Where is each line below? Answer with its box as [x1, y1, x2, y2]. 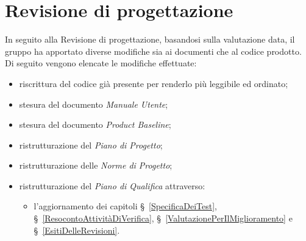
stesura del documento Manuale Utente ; [19, 97, 168, 110]
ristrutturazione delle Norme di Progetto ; [19, 159, 173, 172]
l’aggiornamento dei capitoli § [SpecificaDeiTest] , [34, 200, 217, 212]
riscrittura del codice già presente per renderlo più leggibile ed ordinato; [19, 77, 288, 89]
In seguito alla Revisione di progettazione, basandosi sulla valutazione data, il [5, 33, 295, 46]
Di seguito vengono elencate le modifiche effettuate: [5, 57, 197, 69]
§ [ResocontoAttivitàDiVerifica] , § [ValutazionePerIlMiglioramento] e [34, 212, 293, 225]
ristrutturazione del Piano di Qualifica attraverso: [19, 179, 205, 192]
